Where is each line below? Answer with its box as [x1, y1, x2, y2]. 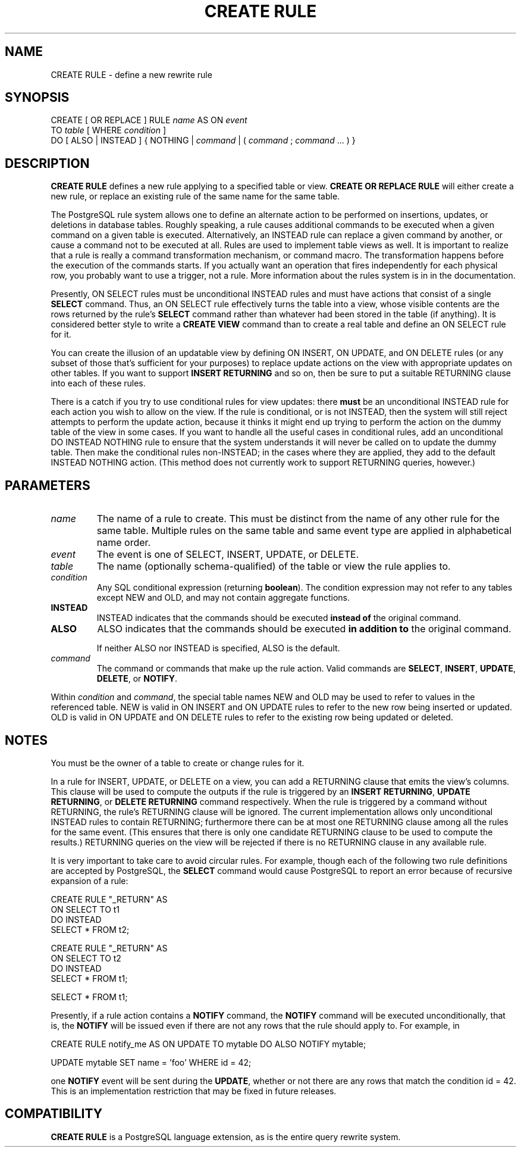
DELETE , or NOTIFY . [96, 673, 178, 684]
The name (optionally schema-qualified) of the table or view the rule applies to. [96, 560, 451, 573]
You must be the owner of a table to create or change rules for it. [51, 757, 305, 768]
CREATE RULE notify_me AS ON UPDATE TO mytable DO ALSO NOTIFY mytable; [51, 1038, 366, 1049]
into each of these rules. [51, 378, 146, 389]
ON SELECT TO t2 [51, 953, 121, 963]
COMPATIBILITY [5, 1106, 102, 1122]
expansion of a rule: [51, 875, 128, 886]
